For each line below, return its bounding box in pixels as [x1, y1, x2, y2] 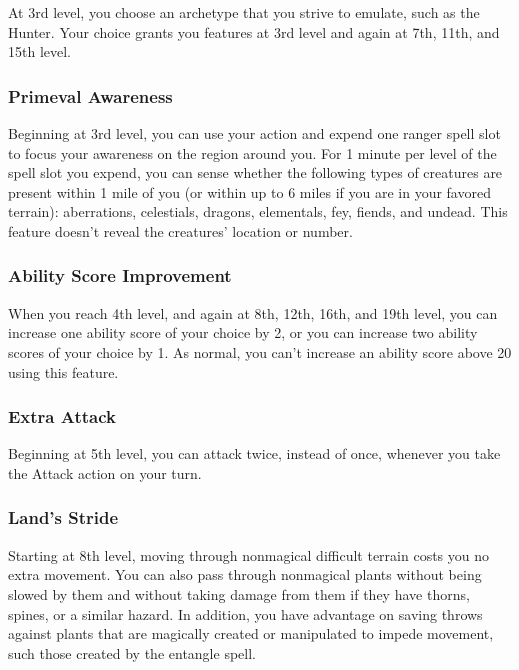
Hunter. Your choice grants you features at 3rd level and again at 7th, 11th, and [8, 21, 500, 42]
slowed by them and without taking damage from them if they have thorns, [8, 583, 470, 604]
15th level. [8, 41, 71, 62]
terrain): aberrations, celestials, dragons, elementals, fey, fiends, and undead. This [8, 201, 508, 222]
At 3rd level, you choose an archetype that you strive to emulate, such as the [8, 2, 480, 22]
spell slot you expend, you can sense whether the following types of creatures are [8, 162, 503, 183]
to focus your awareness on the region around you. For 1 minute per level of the [8, 142, 497, 163]
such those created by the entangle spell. [8, 642, 256, 663]
